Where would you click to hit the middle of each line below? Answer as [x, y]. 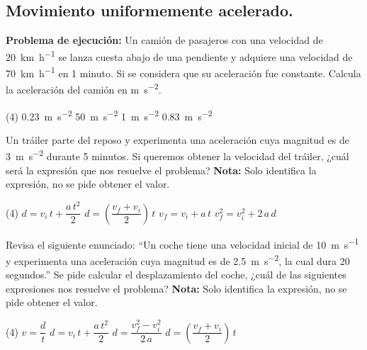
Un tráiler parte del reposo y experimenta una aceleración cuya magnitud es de [177, 139]
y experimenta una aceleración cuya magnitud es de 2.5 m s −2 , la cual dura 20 [178, 260]
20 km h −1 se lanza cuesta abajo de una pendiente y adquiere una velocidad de [179, 55]
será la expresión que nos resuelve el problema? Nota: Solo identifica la [161, 170]
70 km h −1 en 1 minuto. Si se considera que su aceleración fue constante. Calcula [183, 72]
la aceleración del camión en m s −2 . [84, 88]
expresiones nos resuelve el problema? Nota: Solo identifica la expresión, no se [176, 288]
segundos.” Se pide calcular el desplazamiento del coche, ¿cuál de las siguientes [176, 275]
